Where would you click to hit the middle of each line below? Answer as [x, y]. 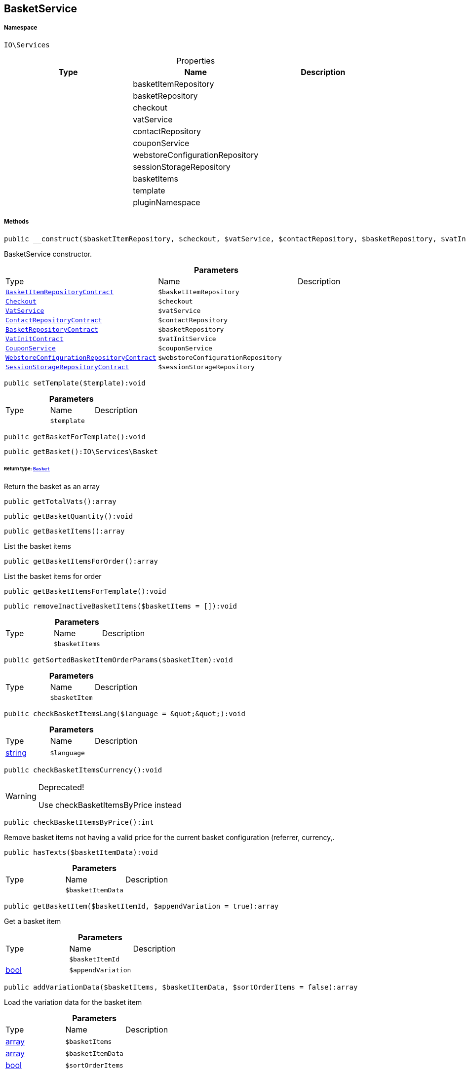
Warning [21, 796]
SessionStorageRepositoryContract [67, 367]
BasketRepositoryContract [52, 329]
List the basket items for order [53, 576]
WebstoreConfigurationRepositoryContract [81, 357]
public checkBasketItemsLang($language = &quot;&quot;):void [125, 714]
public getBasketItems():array [64, 531]
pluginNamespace [167, 202]
